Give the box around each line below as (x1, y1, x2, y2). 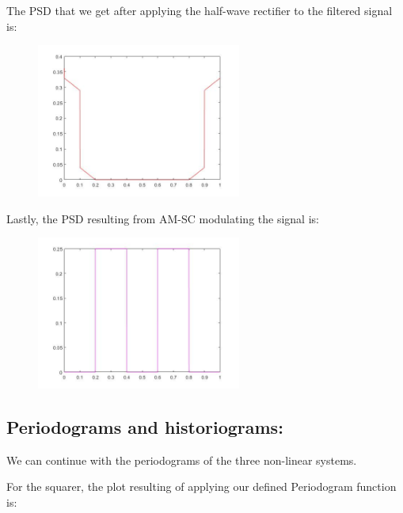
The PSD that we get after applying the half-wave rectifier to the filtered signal (6, 2, 393, 18)
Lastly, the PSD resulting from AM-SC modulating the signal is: (6, 210, 319, 226)
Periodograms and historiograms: (6, 414, 283, 439)
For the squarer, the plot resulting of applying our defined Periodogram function (6, 478, 397, 495)
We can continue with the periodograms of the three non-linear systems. (6, 451, 357, 468)
